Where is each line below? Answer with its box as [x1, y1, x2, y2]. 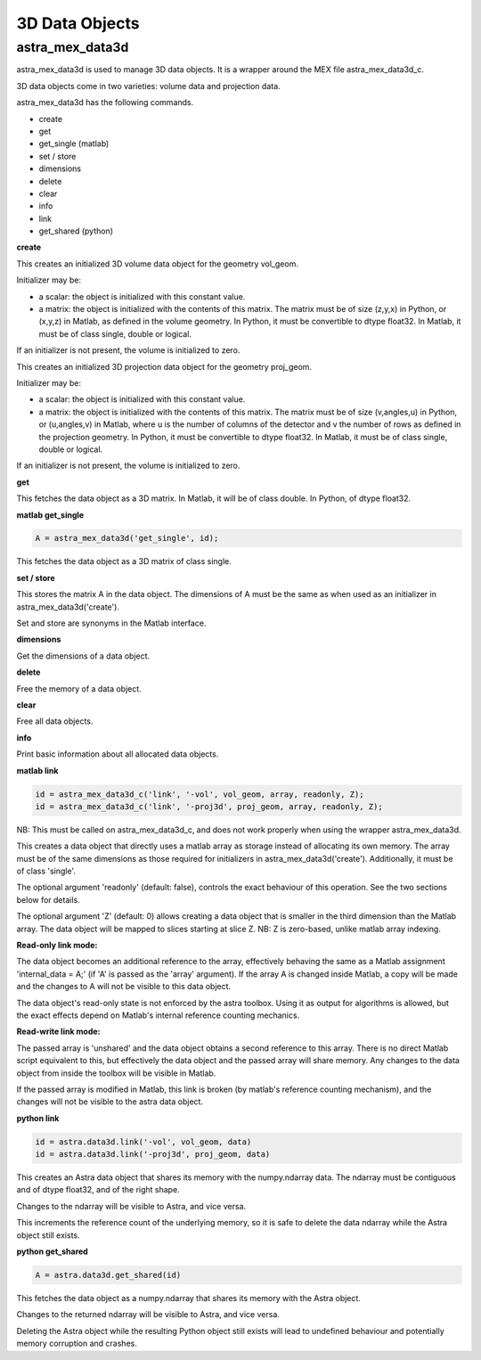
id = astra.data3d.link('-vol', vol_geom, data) [35, 1136, 252, 1147]
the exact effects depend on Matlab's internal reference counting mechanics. [16, 1010, 300, 1020]
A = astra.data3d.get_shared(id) [35, 1270, 182, 1281]
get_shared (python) [38, 225, 114, 236]
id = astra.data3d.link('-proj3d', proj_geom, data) [35, 1150, 271, 1159]
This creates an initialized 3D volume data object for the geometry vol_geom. [16, 258, 298, 269]
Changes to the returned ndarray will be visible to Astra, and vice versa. [16, 1309, 281, 1320]
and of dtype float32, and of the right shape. [16, 1184, 180, 1195]
